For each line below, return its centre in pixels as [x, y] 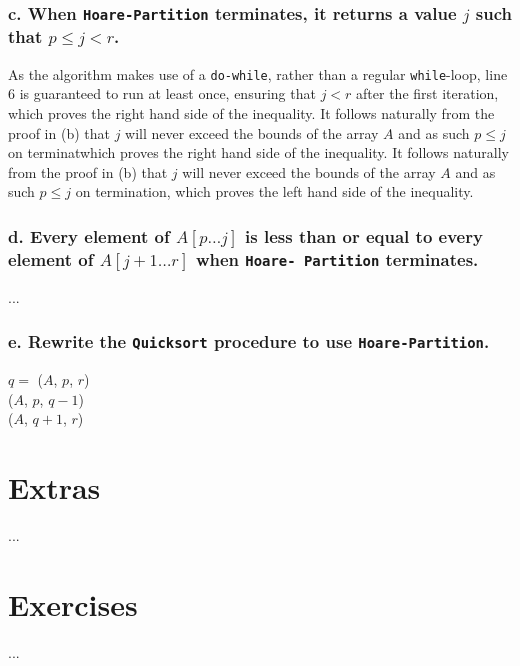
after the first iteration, [427, 93]
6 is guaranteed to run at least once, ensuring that [162, 93]
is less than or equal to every [364, 235]
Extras [54, 486]
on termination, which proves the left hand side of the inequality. [274, 191]
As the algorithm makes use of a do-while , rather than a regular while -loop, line [258, 73]
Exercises [73, 603]
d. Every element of [89, 235]
